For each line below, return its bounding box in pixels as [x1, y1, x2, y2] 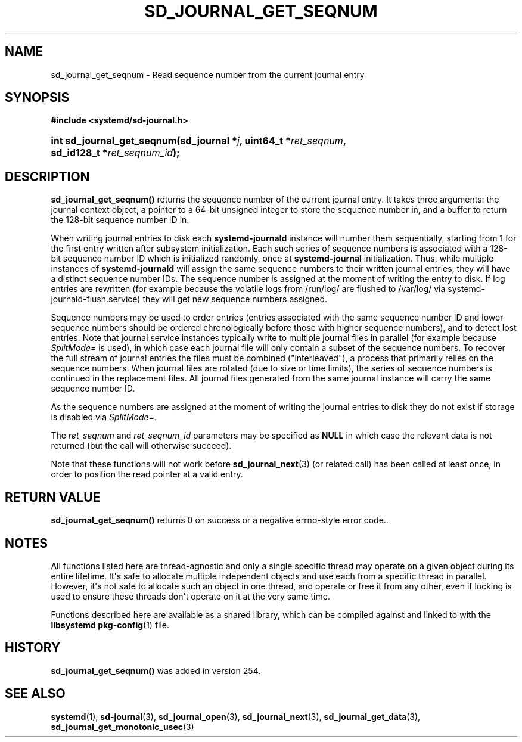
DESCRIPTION [5, 169, 90, 184]
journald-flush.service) [51, 294, 141, 305]
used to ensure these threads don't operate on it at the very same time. [51, 591, 330, 601]
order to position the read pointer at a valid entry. [51, 469, 243, 480]
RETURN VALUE [5, 489, 101, 505]
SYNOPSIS [5, 90, 70, 105]
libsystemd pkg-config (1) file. [51, 619, 170, 630]
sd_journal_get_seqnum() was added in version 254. [51, 665, 261, 676]
